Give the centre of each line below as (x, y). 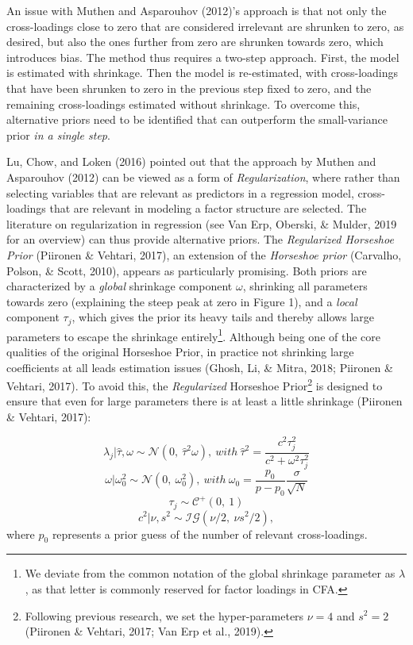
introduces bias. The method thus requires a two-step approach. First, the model (203, 57)
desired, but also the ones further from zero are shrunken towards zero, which (195, 42)
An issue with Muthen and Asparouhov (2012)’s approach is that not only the (197, 10)
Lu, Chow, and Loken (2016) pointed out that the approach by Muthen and (191, 161)
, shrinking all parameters (305, 286)
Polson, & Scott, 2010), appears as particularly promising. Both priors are (187, 270)
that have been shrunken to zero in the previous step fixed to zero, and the (189, 88)
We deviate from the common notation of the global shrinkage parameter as (210, 573)
